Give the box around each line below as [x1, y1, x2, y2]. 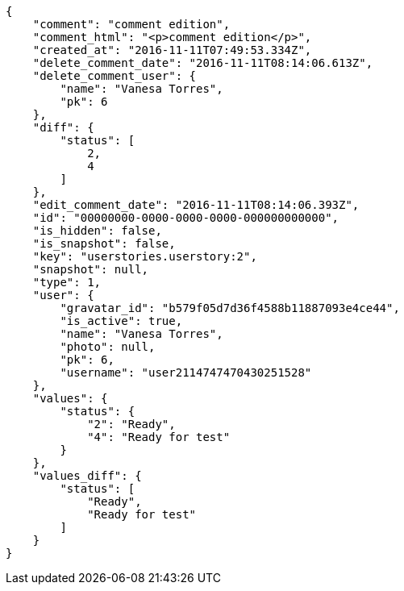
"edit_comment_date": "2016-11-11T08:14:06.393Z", [32, 198, 360, 211]
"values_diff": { [32, 469, 142, 482]
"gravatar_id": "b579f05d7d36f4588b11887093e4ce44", [60, 302, 400, 314]
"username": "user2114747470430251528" [60, 366, 312, 379]
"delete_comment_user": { [32, 69, 197, 82]
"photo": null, [60, 340, 156, 353]
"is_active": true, [60, 314, 183, 327]
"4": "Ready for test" [87, 431, 231, 443]
